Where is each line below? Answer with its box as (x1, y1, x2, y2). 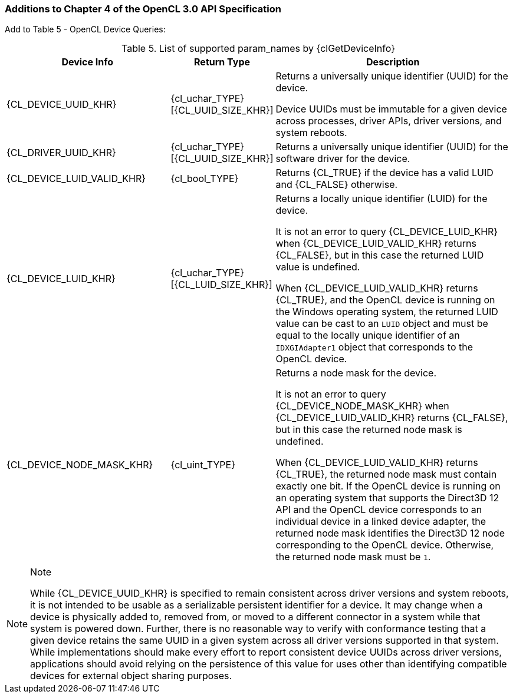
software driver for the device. (275, 153, 410, 165)
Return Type (194, 56, 251, 68)
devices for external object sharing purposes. (30, 670, 232, 682)
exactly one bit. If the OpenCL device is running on (275, 480, 501, 492)
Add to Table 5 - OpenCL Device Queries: (5, 24, 166, 35)
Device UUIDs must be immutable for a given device (275, 103, 507, 115)
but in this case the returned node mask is (275, 424, 462, 436)
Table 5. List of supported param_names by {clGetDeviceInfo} (121, 42, 395, 55)
